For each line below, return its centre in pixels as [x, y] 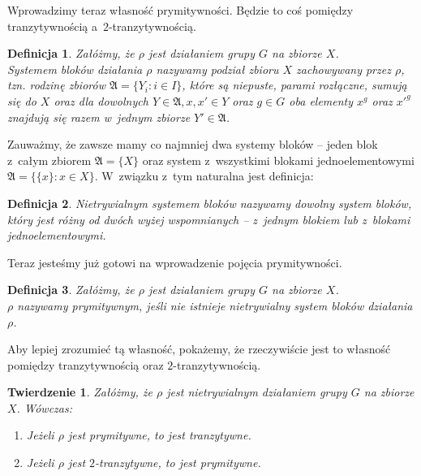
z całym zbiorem [49, 160]
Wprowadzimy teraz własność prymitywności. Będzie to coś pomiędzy [180, 10]
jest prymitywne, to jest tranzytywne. [159, 435]
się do [22, 100]
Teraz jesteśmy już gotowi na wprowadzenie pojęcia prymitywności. [175, 262]
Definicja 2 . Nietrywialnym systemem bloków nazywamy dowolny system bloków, [210, 203]
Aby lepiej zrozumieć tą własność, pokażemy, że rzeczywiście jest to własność [199, 349]
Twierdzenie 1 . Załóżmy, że [80, 392]
